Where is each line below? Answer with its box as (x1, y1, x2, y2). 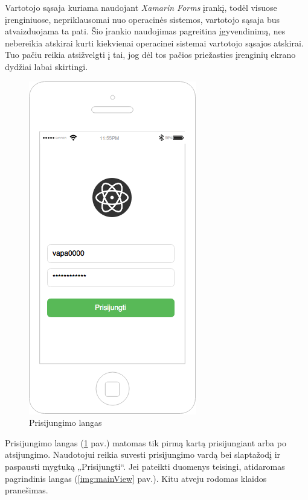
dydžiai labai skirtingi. (5, 60, 88, 72)
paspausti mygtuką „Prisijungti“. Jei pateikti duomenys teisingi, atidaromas (5, 460, 285, 472)
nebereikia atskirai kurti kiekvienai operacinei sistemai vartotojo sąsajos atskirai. (5, 36, 304, 49)
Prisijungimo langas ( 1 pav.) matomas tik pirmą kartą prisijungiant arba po (5, 436, 286, 449)
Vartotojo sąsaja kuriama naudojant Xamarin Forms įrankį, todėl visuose (5, 1, 277, 13)
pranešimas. (5, 484, 48, 496)
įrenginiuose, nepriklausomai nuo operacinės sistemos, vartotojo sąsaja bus (5, 13, 280, 25)
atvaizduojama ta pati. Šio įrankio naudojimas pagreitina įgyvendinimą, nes (5, 25, 286, 37)
